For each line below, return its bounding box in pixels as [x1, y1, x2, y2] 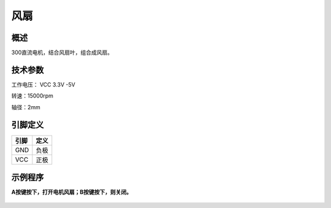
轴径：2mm [11, 103, 41, 110]
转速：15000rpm [11, 92, 53, 99]
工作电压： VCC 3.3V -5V [11, 80, 76, 88]
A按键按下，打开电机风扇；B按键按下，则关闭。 [11, 188, 132, 196]
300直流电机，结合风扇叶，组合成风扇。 [11, 49, 113, 56]
